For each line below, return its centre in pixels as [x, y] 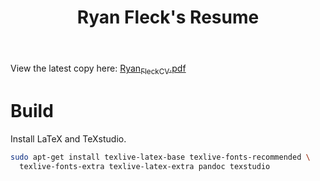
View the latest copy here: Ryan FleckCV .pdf [98, 69]
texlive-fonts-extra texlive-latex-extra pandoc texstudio [145, 166]
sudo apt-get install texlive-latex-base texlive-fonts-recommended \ [160, 157]
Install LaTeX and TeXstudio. [68, 138]
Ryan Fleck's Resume [168, 17]
